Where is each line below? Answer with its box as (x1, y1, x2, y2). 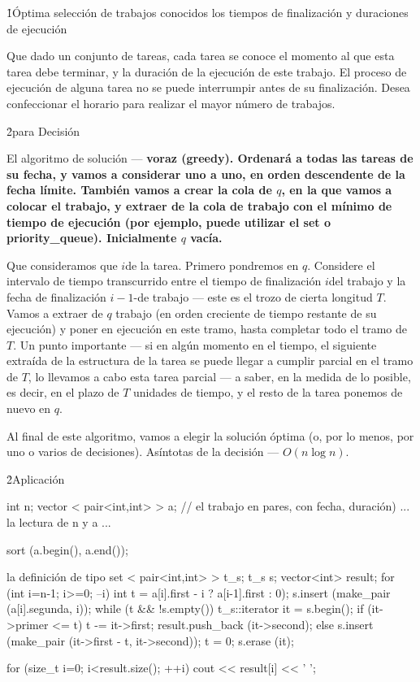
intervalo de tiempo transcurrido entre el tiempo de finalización (6, 272, 322, 289)
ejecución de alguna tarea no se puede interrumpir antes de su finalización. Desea (6, 79, 410, 96)
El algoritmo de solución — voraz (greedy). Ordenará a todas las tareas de (6, 150, 414, 167)
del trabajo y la (328, 272, 406, 289)
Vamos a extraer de (6, 304, 103, 321)
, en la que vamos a (281, 181, 392, 198)
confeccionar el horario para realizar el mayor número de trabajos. (6, 94, 336, 111)
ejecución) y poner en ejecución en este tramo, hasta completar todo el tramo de (6, 320, 407, 337)
